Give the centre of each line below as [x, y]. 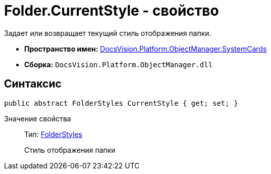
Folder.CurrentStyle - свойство [112, 11]
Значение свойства [38, 118]
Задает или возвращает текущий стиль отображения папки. [108, 33]
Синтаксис [33, 84]
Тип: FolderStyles [53, 134]
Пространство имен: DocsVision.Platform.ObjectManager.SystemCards [146, 49]
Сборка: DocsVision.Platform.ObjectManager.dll [119, 64]
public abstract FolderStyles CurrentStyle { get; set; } [121, 103]
